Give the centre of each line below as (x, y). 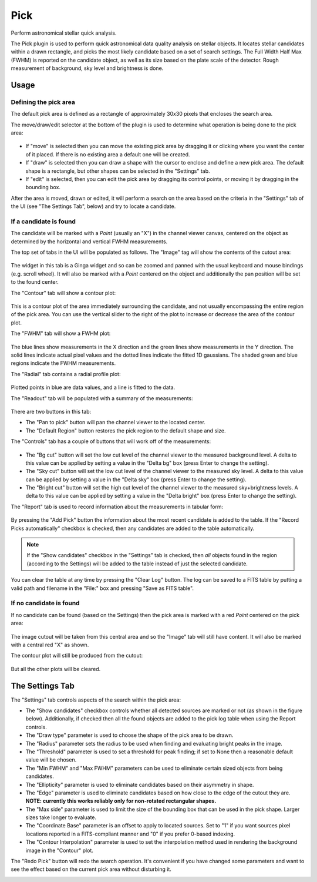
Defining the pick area (43, 102)
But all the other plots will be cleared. (56, 669)
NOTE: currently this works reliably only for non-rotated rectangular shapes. (121, 801)
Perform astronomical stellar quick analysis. (64, 33)
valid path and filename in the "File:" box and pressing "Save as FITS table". (102, 588)
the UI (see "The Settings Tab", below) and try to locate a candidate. (93, 206)
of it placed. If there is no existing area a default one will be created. (108, 154)
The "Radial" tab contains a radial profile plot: (66, 374)
